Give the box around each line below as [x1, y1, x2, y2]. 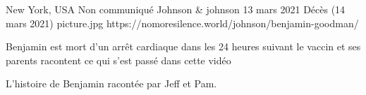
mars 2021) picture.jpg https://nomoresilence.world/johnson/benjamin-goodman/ [6, 15, 359, 30]
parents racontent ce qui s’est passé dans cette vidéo [6, 52, 231, 67]
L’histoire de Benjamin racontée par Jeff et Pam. [6, 76, 217, 91]
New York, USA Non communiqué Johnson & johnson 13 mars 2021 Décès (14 [6, 2, 346, 16]
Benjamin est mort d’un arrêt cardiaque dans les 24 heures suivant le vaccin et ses [6, 39, 361, 54]
